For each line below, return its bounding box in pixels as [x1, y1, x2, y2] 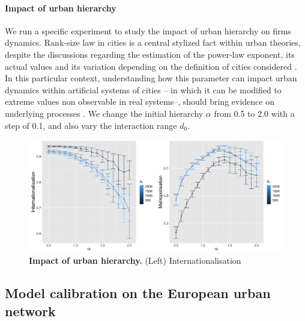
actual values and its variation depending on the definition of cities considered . [5, 60, 297, 72]
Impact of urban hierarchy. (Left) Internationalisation [29, 254, 241, 267]
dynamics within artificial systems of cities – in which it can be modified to [5, 83, 282, 96]
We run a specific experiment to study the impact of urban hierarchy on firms [5, 24, 291, 37]
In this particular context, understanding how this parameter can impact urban [5, 72, 297, 84]
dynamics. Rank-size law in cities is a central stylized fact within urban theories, [5, 36, 301, 49]
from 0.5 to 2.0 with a [214, 107, 295, 119]
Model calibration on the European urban [5, 284, 271, 302]
